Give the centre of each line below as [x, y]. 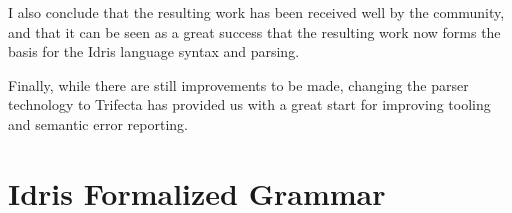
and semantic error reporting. [98, 123]
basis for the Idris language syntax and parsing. [154, 51]
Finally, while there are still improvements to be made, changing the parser [238, 84]
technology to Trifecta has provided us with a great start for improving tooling [249, 104]
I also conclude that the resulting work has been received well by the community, [256, 12]
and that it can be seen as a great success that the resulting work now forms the [254, 31]
